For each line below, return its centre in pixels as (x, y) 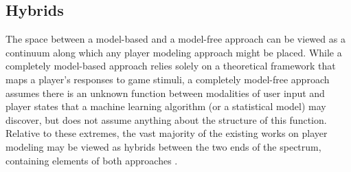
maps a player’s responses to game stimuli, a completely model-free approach (168, 79)
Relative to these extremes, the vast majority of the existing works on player (167, 133)
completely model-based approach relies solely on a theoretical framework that (171, 66)
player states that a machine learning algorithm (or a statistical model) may (166, 106)
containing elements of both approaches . (92, 160)
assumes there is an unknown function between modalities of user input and (165, 93)
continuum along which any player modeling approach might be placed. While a (174, 52)
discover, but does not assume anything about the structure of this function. (166, 119)
